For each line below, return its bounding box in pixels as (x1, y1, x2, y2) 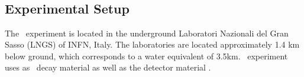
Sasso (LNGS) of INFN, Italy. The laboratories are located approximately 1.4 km (5, 38, 300, 51)
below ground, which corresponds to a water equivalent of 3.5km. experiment (5, 49, 288, 62)
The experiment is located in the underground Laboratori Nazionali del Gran (5, 26, 289, 39)
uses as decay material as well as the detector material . (5, 61, 211, 73)
